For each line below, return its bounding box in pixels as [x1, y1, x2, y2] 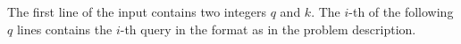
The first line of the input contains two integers [7, 3, 267, 20]
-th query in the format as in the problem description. [120, 19, 416, 38]
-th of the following [348, 3, 454, 20]
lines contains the [16, 19, 113, 38]
